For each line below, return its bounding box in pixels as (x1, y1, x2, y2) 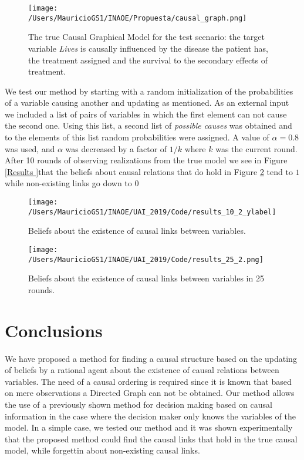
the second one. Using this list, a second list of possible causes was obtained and (5, 119, 292, 132)
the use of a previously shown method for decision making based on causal (5, 398, 272, 410)
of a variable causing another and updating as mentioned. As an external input (5, 96, 289, 109)
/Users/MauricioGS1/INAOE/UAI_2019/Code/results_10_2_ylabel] (28, 207, 276, 216)
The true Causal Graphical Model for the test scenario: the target (28, 31, 265, 43)
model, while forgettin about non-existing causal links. (5, 444, 200, 456)
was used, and (5, 142, 55, 155)
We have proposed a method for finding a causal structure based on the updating (5, 352, 297, 364)
